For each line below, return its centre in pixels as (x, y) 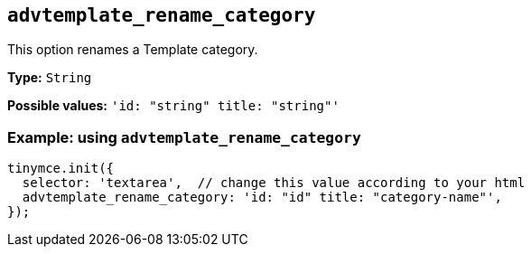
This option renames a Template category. (133, 50)
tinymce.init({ (61, 169)
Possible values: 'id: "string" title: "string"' (173, 106)
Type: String (50, 78)
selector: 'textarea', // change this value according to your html (274, 183)
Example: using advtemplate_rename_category (184, 137)
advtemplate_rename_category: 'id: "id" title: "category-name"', (262, 198)
